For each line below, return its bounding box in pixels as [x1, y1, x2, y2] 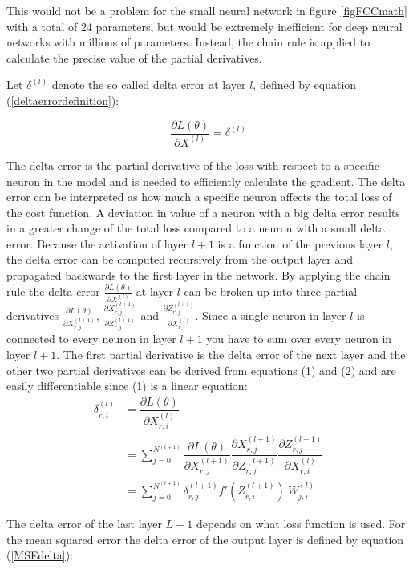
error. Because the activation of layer [6, 235, 188, 252]
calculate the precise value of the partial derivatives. [6, 49, 262, 66]
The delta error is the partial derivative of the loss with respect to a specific [6, 156, 379, 173]
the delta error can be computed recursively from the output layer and [6, 251, 354, 268]
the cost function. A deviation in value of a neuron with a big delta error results [6, 204, 400, 220]
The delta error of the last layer [6, 515, 162, 532]
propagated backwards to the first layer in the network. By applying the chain [6, 267, 391, 284]
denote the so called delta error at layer [51, 76, 246, 93]
